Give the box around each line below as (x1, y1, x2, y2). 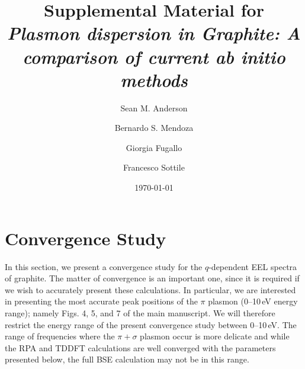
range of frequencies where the (5, 330, 115, 342)
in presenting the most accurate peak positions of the (5, 295, 198, 307)
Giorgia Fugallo (126, 141, 182, 153)
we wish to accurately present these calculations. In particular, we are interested (5, 283, 296, 296)
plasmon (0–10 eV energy (208, 295, 298, 307)
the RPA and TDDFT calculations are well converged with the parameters (5, 341, 276, 354)
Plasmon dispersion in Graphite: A (7, 21, 301, 46)
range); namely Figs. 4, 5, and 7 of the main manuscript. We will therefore (5, 306, 275, 319)
